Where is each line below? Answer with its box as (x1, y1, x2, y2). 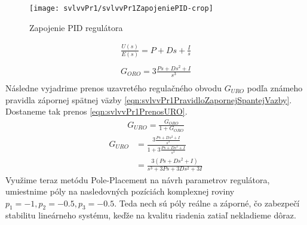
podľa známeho (247, 82, 303, 94)
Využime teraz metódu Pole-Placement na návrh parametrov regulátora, (5, 173, 270, 186)
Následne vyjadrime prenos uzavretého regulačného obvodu (5, 82, 222, 94)
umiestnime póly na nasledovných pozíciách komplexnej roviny (5, 185, 235, 198)
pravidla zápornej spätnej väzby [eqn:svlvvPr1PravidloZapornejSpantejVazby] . (5, 93, 292, 106)
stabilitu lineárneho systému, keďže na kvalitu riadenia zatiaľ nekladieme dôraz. (5, 209, 296, 221)
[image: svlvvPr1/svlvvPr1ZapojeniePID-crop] (29, 4, 213, 13)
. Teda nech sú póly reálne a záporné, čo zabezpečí (114, 196, 300, 209)
